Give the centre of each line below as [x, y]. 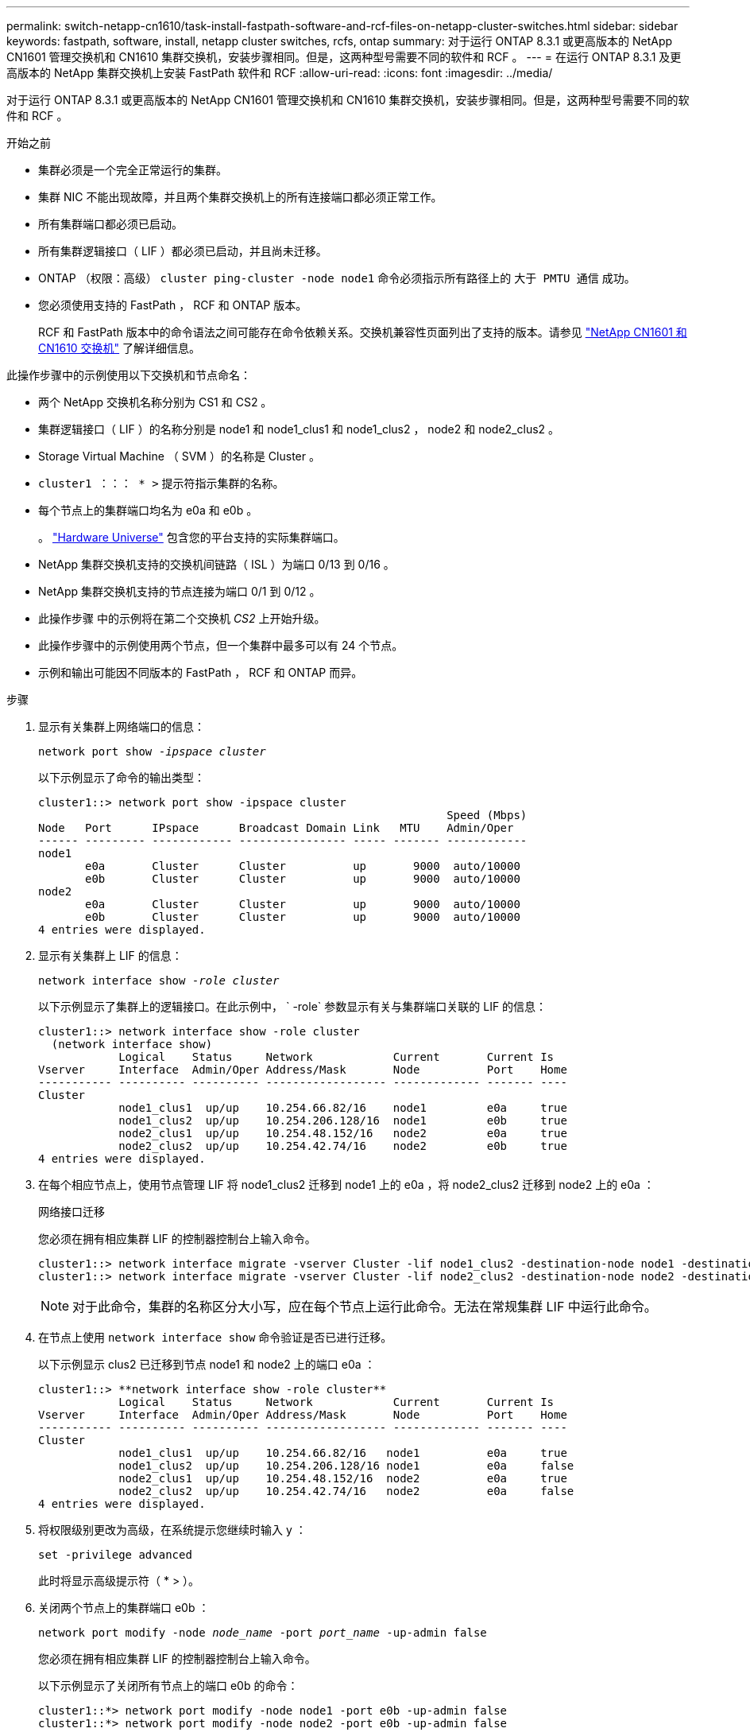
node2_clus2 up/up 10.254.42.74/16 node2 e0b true [343, 1146]
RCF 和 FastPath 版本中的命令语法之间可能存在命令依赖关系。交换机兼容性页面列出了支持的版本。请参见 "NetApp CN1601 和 [363, 332]
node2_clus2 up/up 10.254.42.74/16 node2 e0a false [346, 1491]
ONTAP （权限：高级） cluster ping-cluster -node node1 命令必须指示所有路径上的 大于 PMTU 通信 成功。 [337, 278]
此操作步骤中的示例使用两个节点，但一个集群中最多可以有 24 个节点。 [221, 645]
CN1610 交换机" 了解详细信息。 [120, 348]
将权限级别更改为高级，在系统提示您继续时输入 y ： [172, 1530]
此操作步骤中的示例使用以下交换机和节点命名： [129, 375]
